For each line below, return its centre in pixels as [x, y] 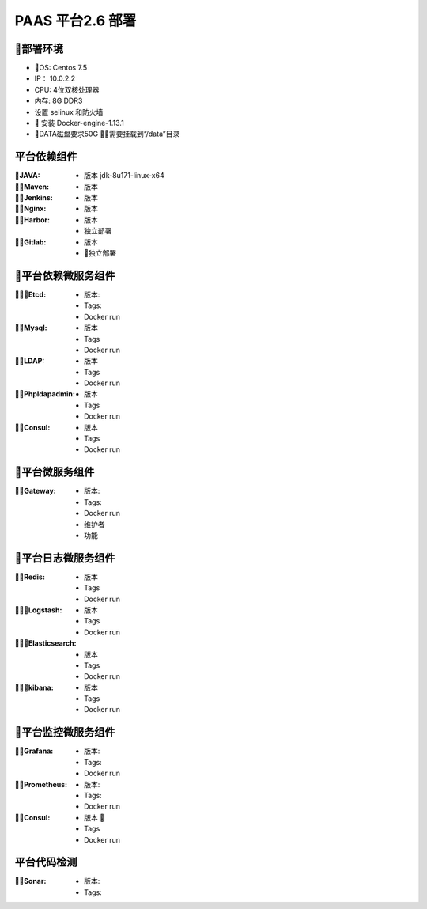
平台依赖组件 [46, 157]
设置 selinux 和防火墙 [69, 112]
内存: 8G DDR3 [59, 101]
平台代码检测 [46, 862]
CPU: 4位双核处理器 [67, 89]
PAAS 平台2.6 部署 [76, 21]
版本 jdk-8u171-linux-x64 [125, 176]
